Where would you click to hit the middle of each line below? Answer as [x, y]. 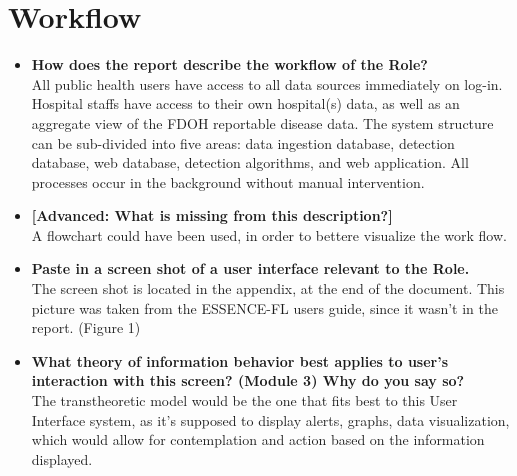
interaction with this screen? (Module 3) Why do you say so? [248, 380]
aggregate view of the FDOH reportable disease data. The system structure [262, 122]
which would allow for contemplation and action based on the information [258, 439]
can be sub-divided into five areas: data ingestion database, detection [243, 142]
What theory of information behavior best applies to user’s [240, 360]
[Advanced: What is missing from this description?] [212, 215]
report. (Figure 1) [86, 327]
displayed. [62, 458]
